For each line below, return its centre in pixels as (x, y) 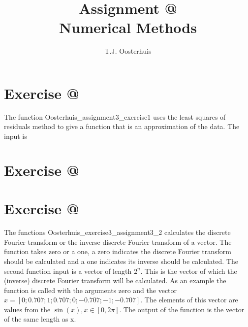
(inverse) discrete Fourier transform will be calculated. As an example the (115, 280)
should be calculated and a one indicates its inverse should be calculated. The (121, 261)
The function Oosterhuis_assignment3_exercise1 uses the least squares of (115, 116)
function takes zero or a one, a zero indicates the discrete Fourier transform (118, 251)
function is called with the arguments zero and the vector (91, 290)
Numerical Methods (128, 27)
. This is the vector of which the (189, 271)
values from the (27, 309)
